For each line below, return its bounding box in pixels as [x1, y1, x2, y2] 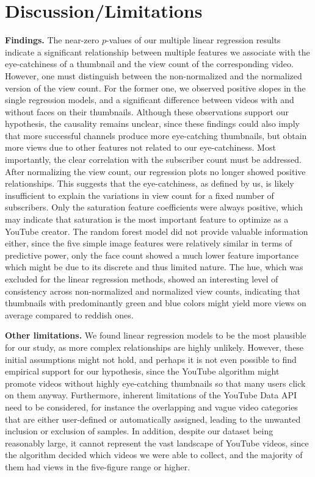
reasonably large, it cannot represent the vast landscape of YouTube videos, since [5, 436, 309, 449]
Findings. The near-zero [5, 34, 100, 46]
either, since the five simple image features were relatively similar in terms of [5, 237, 292, 249]
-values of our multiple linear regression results [106, 34, 281, 46]
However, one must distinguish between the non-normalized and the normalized [5, 69, 302, 82]
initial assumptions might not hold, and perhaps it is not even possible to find [5, 353, 297, 365]
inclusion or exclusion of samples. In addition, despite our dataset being [5, 425, 273, 437]
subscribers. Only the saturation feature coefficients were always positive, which [5, 201, 303, 213]
